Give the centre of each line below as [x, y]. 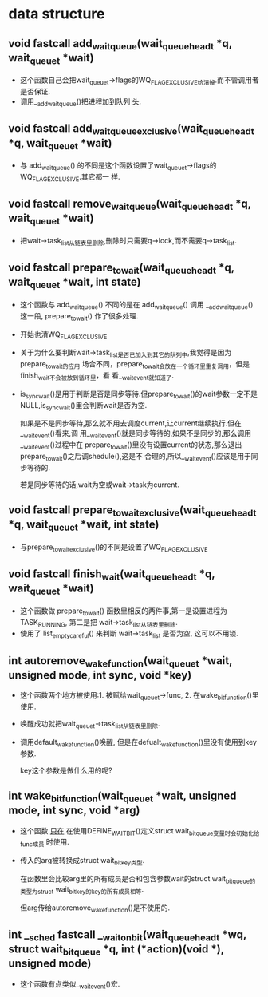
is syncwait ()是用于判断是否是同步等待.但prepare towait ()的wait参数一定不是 [138, 394]
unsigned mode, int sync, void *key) [100, 675]
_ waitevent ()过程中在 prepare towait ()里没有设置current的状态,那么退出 [131, 445]
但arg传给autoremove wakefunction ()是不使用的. [95, 908]
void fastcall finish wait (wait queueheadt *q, [112, 575]
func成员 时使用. [44, 843]
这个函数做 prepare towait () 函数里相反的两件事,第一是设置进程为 [123, 611]
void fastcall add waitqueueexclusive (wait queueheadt [132, 129]
